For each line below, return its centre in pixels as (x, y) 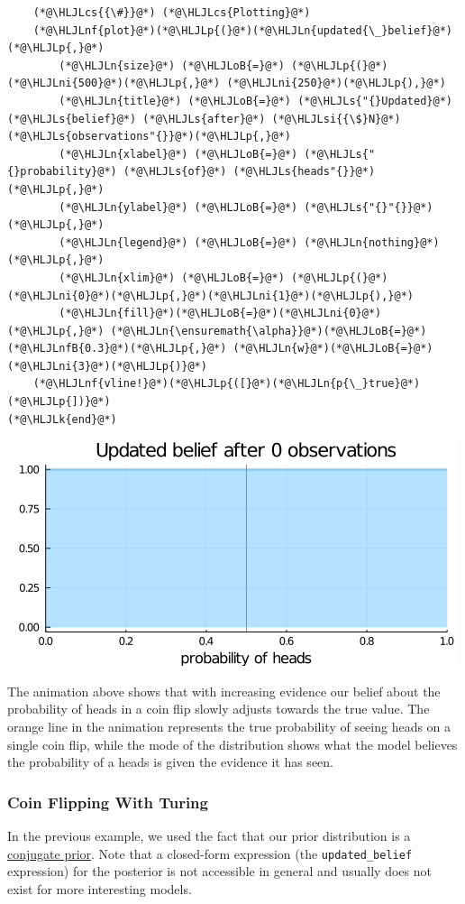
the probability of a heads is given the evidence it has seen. (170, 762)
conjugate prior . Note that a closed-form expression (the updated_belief (210, 853)
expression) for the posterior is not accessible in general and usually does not (219, 871)
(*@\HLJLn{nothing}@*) (372, 242)
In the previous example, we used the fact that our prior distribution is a (209, 836)
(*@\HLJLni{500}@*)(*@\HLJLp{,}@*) (114, 83)
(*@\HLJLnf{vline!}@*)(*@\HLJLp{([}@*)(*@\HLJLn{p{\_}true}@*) (227, 384)
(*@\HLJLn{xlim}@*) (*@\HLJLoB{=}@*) (172, 277)
